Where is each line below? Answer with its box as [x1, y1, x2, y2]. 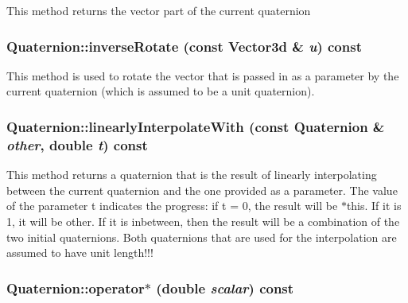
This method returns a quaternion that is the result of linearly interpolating [6, 166, 377, 183]
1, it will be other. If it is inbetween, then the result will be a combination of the [6, 212, 400, 229]
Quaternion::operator [6, 278, 145, 297]
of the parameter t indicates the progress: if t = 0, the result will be [6, 197, 338, 214]
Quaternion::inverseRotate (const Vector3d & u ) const [6, 36, 362, 56]
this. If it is [346, 197, 402, 214]
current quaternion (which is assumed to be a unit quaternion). [6, 83, 315, 99]
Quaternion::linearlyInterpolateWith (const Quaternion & [6, 116, 385, 136]
